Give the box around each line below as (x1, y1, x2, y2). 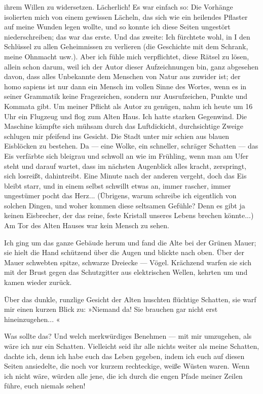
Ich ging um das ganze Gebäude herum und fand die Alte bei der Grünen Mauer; (4, 237, 256, 247)
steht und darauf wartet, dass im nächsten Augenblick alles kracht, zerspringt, (4, 160, 247, 171)
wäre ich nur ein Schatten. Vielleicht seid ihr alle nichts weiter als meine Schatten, (4, 341, 259, 351)
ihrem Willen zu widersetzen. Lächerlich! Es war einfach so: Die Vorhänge (4, 2, 233, 12)
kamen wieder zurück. (4, 277, 72, 288)
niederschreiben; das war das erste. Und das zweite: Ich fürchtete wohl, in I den (4, 31, 250, 42)
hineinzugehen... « (4, 313, 60, 324)
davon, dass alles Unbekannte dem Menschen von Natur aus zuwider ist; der (4, 71, 241, 82)
